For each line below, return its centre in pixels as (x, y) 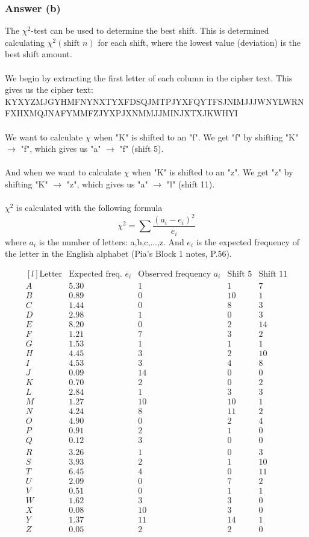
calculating (25, 42)
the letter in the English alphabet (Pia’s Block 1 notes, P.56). (118, 253)
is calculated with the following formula (89, 208)
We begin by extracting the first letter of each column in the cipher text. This (149, 77)
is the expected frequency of (248, 241)
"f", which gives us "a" (61, 149)
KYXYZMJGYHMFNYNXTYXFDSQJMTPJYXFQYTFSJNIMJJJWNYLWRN (154, 101)
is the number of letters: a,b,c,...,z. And (111, 241)
